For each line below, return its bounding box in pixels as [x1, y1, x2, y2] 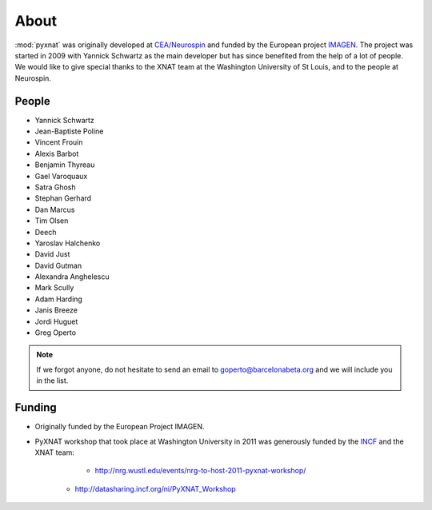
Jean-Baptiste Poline [34, 126, 104, 136]
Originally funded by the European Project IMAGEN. [34, 422, 205, 432]
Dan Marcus [34, 205, 75, 214]
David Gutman [34, 261, 82, 270]
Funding [14, 400, 58, 415]
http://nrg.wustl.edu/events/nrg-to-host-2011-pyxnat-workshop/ [94, 466, 306, 476]
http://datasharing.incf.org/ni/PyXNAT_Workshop [74, 484, 236, 493]
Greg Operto [34, 328, 76, 337]
